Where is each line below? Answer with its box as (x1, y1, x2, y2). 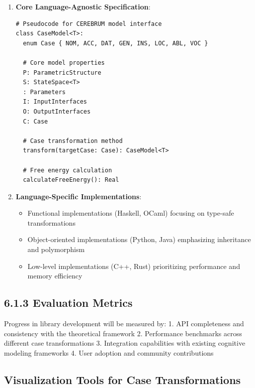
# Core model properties (23, 59, 105, 66)
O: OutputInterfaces (23, 108, 91, 115)
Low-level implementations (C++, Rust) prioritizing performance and (27, 260, 240, 271)
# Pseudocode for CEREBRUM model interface (15, 20, 162, 27)
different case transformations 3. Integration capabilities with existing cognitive (4, 338, 246, 348)
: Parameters (23, 88, 66, 96)
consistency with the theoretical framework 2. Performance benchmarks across (4, 328, 242, 338)
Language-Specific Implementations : (15, 191, 142, 201)
